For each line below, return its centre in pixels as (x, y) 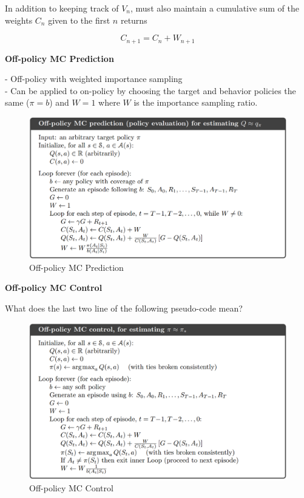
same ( (17, 102)
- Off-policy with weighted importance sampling (94, 79)
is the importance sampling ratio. (196, 102)
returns (134, 20)
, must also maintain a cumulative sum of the (215, 8)
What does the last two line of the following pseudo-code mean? (124, 308)
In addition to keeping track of (62, 8)
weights (19, 20)
